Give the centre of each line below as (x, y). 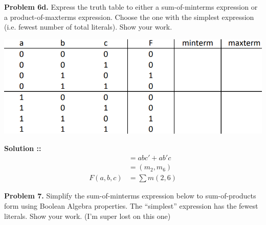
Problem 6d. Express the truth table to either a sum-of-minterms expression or (131, 7)
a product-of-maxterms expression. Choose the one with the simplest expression (129, 17)
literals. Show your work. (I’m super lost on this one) (87, 216)
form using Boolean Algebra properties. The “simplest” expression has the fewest (131, 205)
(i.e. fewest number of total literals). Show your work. (88, 27)
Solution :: (23, 148)
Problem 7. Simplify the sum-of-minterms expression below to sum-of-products (130, 196)
